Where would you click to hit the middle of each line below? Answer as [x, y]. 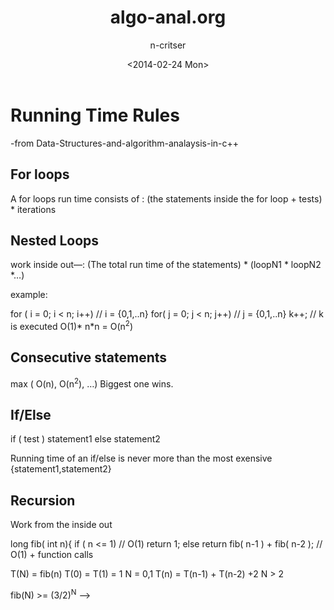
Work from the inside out [61, 525]
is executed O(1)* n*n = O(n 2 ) [72, 325]
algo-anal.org [168, 17]
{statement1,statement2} [61, 469]
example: [29, 295]
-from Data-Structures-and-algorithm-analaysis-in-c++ [125, 143]
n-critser [168, 45]
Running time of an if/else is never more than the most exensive [141, 458]
